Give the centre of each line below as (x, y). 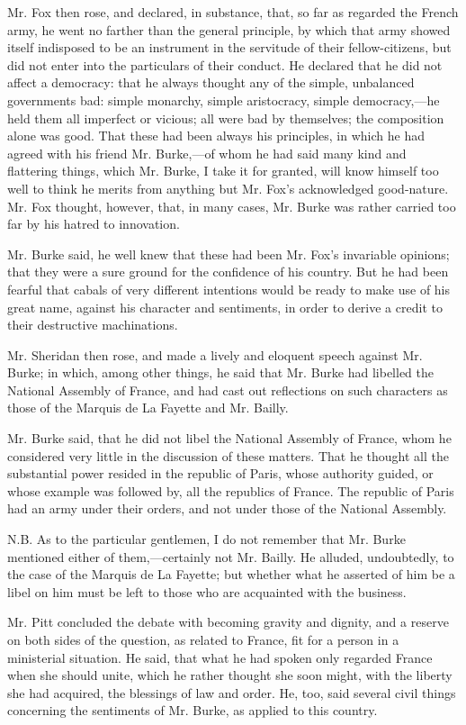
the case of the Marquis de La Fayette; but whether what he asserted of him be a (231, 574)
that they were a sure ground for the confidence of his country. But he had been (228, 272)
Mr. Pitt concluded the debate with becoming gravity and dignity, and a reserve (228, 622)
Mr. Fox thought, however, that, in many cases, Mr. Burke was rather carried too (232, 206)
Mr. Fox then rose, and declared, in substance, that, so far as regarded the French (233, 12)
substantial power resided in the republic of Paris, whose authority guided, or (220, 473)
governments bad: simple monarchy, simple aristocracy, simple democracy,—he (224, 100)
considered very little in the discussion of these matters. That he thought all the (228, 455)
